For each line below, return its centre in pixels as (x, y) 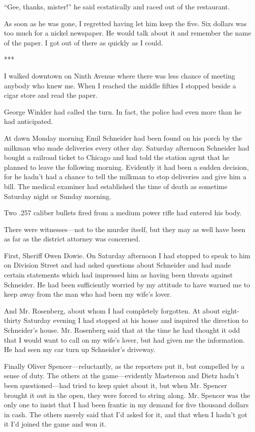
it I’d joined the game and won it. (55, 424)
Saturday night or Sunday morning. (58, 196)
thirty (13, 320)
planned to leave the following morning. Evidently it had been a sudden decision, (127, 167)
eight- (231, 310)
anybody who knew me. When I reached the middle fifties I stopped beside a (120, 85)
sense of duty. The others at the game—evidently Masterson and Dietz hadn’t (122, 375)
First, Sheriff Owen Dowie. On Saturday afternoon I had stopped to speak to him (127, 255)
